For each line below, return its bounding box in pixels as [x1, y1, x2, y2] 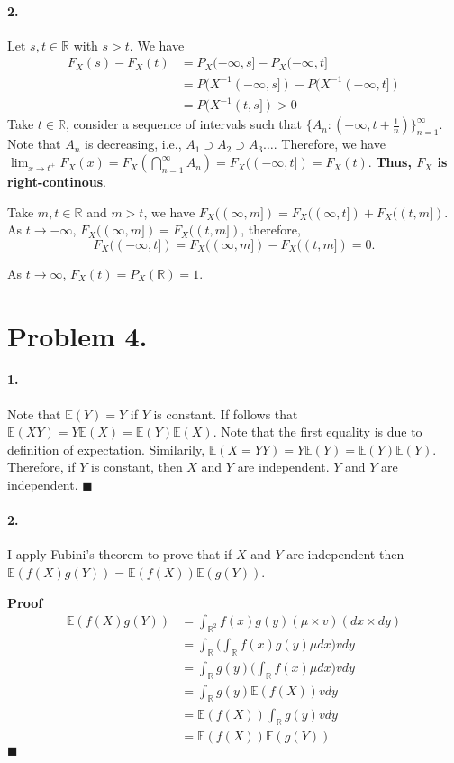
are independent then [286, 545, 404, 564]
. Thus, [368, 152, 412, 171]
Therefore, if [7, 457, 76, 476]
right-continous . [7, 172, 106, 191]
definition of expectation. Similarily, [7, 439, 205, 458]
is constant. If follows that [153, 404, 298, 423]
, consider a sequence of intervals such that [65, 115, 303, 133]
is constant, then [91, 457, 183, 476]
